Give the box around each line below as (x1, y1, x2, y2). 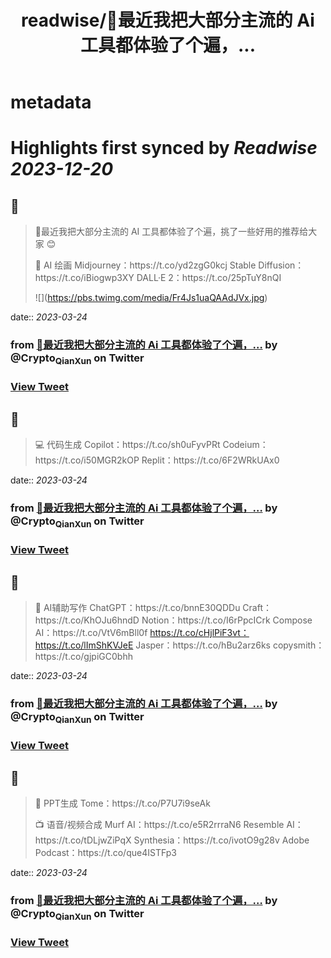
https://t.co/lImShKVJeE (34, 639, 134, 651)
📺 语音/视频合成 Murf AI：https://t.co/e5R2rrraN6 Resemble (34, 818, 285, 830)
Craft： (242, 602, 273, 614)
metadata (10, 91, 92, 114)
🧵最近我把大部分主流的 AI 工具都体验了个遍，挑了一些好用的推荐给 (34, 226, 309, 238)
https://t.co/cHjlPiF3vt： (149, 627, 250, 639)
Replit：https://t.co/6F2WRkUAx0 (141, 454, 280, 466)
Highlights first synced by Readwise (10, 137, 318, 160)
